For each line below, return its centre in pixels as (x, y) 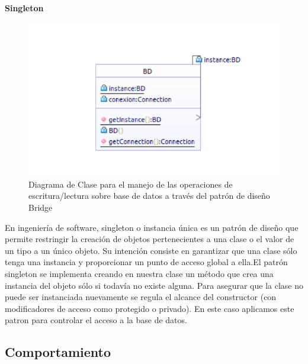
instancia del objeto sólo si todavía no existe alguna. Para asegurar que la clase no (154, 285)
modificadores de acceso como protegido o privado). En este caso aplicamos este (150, 308)
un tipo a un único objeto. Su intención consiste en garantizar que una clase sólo (151, 250)
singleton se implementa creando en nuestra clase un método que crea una (139, 273)
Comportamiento (58, 352)
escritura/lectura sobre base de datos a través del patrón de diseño (149, 196)
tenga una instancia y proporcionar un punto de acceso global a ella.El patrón (146, 262)
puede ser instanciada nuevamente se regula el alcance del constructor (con (141, 297)
